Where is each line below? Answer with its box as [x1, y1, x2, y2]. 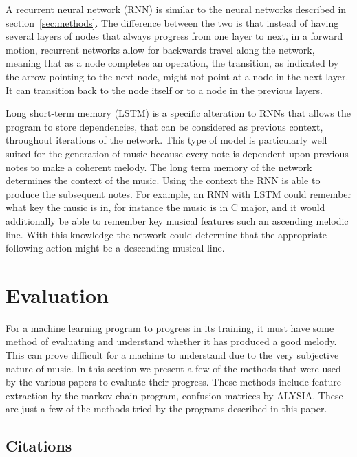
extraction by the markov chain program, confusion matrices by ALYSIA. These [6, 388, 343, 402]
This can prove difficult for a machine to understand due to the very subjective [6, 348, 339, 361]
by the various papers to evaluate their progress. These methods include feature [6, 375, 341, 389]
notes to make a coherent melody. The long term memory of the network [6, 159, 312, 174]
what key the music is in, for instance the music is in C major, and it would [6, 200, 325, 214]
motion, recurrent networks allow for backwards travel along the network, [6, 42, 315, 56]
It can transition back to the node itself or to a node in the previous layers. [6, 82, 323, 97]
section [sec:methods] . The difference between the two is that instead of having [6, 15, 339, 30]
